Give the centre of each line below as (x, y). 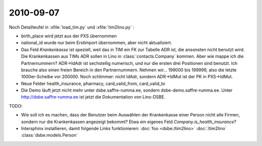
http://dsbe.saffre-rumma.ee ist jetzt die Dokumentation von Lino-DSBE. (93, 97)
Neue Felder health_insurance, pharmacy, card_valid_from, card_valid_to (93, 83)
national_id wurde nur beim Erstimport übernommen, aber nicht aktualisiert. (97, 43)
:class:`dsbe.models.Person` (49, 135)
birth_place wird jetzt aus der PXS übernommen (69, 36)
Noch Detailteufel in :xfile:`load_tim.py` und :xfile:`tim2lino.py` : (72, 27)
